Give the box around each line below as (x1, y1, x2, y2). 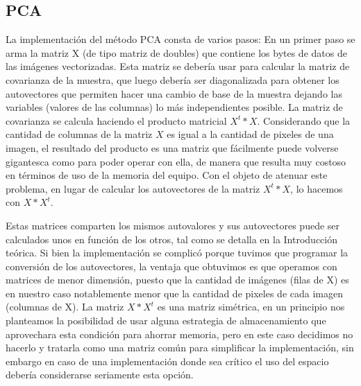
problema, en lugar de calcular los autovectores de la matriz (6, 181, 260, 195)
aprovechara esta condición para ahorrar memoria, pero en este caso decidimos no (6, 326, 353, 341)
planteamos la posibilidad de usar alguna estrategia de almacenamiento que (6, 313, 326, 328)
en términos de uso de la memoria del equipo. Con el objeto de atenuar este (6, 168, 328, 182)
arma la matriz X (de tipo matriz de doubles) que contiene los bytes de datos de (6, 45, 347, 60)
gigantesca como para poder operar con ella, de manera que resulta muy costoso (6, 154, 346, 168)
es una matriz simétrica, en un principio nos (157, 299, 345, 314)
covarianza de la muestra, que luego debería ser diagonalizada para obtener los (6, 72, 339, 87)
